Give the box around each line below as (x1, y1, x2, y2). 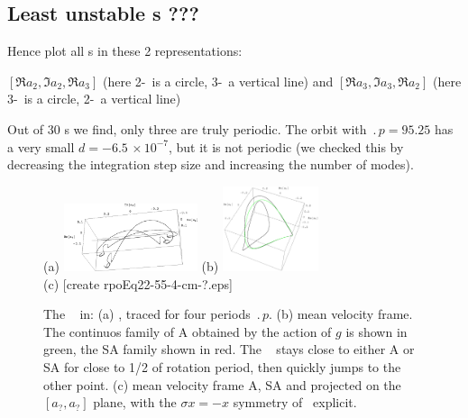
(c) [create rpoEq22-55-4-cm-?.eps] (43, 274, 233, 293)
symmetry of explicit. (233, 393, 357, 412)
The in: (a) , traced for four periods (43, 304, 251, 323)
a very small (7, 137, 75, 156)
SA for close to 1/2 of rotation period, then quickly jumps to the (43, 358, 401, 377)
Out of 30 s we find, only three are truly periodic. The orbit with (7, 119, 367, 138)
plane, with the (93, 393, 177, 412)
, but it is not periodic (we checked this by (169, 137, 404, 156)
